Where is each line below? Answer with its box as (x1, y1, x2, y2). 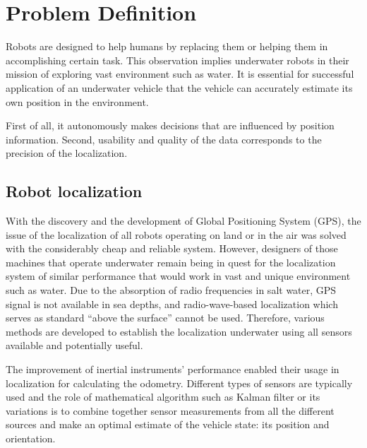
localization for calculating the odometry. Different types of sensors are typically (6, 375, 353, 390)
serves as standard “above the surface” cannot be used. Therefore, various (6, 310, 325, 325)
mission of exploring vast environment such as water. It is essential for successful (6, 66, 354, 81)
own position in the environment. (6, 94, 149, 109)
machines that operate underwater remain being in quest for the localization (6, 254, 336, 269)
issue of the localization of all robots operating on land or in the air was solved (6, 227, 347, 242)
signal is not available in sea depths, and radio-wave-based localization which (6, 296, 338, 311)
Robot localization (6, 180, 143, 202)
